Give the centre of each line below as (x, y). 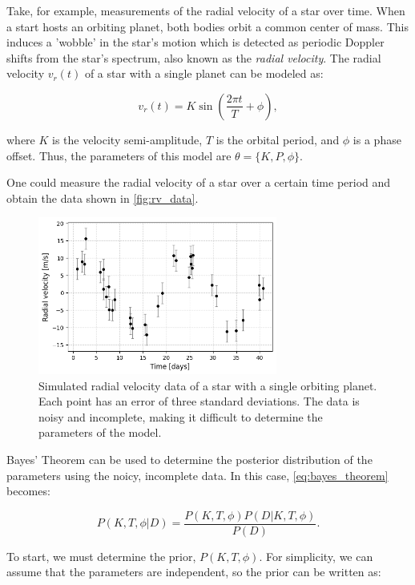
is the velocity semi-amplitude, (127, 139)
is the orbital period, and (278, 139)
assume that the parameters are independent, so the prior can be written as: (194, 572)
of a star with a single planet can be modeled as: (204, 73)
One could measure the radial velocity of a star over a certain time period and (199, 182)
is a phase (377, 139)
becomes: (28, 491)
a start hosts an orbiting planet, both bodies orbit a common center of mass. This (207, 26)
